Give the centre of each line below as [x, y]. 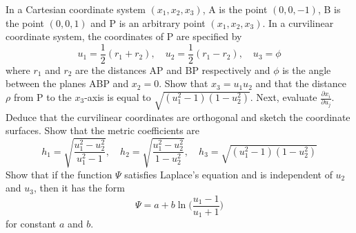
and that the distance [301, 83]
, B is [329, 9]
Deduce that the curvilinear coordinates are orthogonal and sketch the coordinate [178, 116]
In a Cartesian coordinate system [76, 9]
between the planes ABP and [67, 83]
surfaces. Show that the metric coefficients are [103, 130]
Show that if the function [59, 174]
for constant [31, 224]
